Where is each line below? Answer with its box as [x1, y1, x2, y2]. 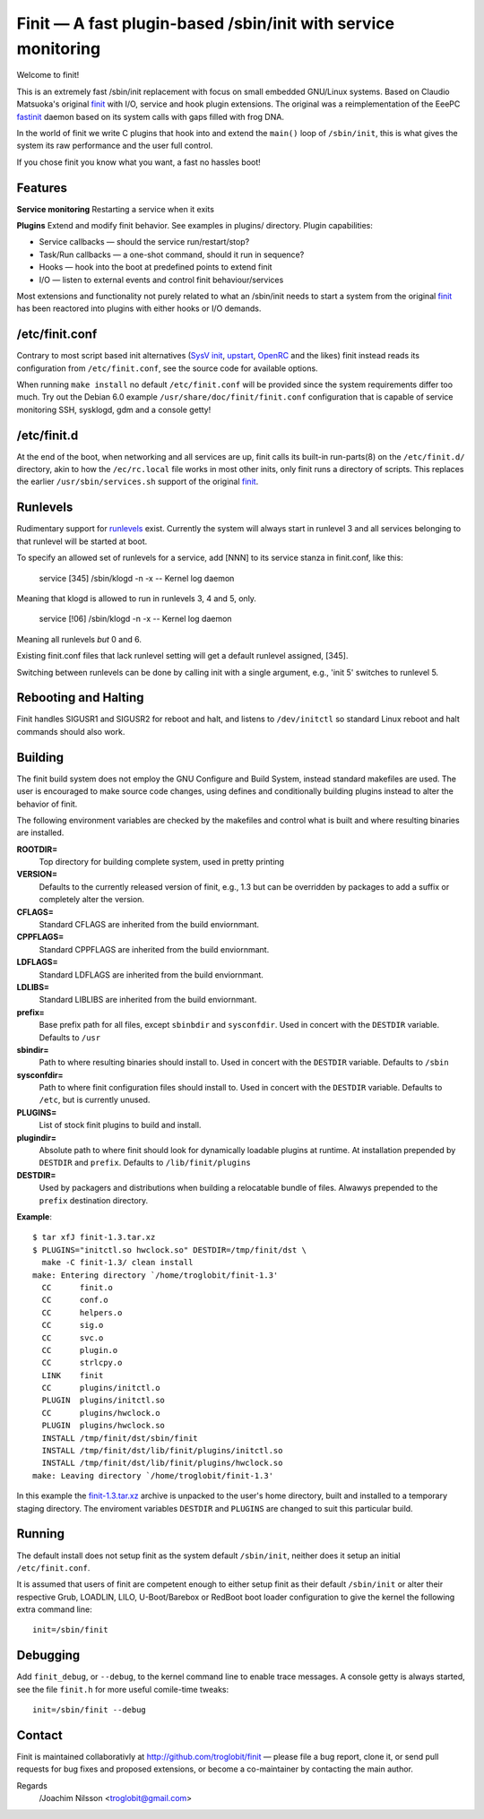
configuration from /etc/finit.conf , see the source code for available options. [16, 363, 318, 374]
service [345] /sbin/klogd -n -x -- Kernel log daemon [39, 573, 235, 583]
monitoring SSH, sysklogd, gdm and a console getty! [16, 404, 212, 415]
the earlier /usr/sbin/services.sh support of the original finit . [16, 476, 259, 487]
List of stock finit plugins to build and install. [39, 1120, 202, 1131]
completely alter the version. [39, 894, 145, 905]
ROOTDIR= [16, 843, 58, 855]
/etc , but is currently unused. [39, 1094, 151, 1106]
